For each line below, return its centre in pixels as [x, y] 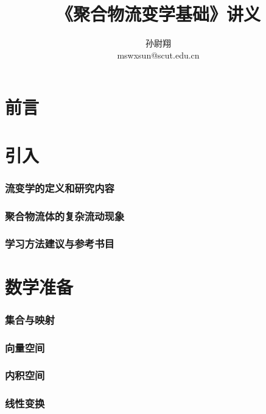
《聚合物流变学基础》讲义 [158, 14]
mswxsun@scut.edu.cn [158, 55]
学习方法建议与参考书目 [60, 244]
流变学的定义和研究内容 [60, 187]
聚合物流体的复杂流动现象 [65, 216]
